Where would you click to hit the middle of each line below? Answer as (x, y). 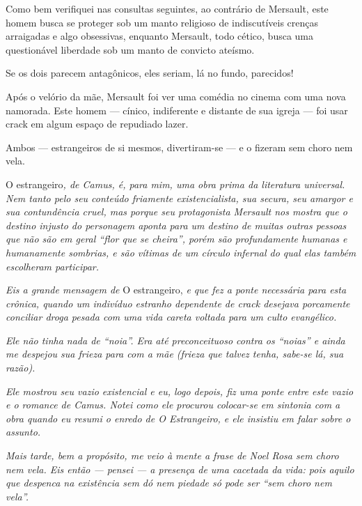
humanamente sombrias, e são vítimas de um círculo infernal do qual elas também (181, 252)
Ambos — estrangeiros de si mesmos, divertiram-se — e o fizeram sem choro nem (179, 147)
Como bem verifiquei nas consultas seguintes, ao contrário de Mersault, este (167, 8)
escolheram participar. (53, 266)
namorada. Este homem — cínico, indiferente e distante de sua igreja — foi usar (177, 110)
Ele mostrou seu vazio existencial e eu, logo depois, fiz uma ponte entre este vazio (180, 391)
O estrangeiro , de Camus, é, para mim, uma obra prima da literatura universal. (175, 184)
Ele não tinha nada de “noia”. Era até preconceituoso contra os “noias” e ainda (175, 340)
